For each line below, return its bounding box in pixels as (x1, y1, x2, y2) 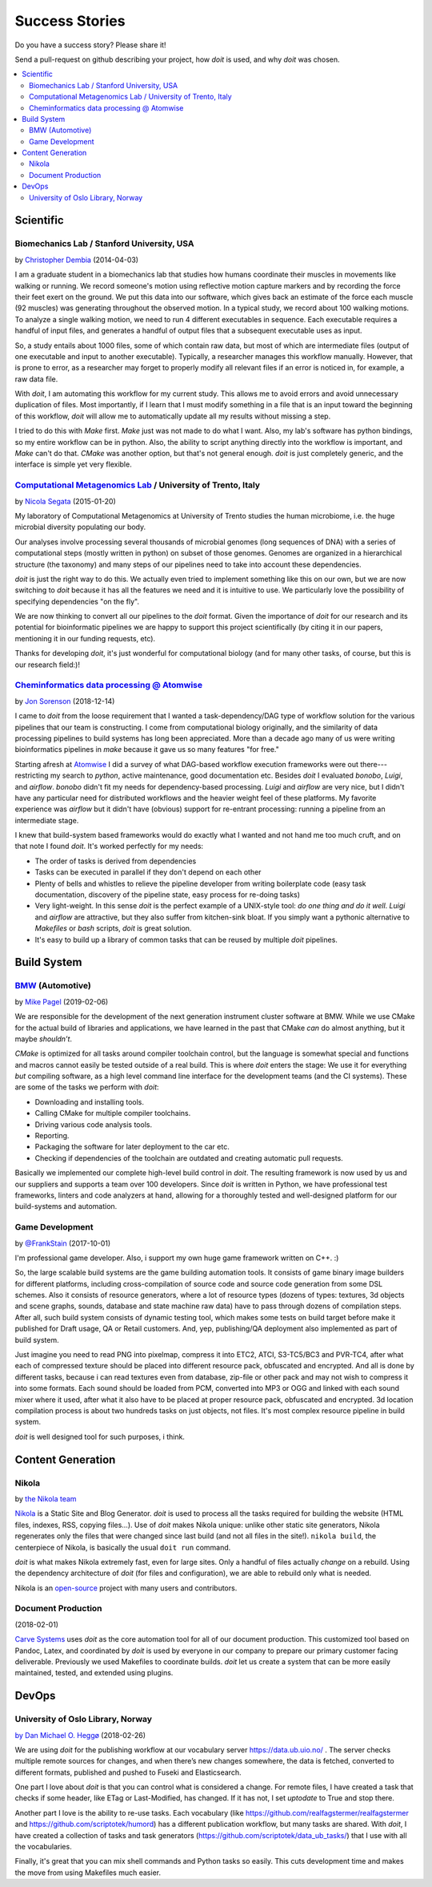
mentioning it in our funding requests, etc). (14, 633, 156, 643)
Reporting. (34, 1131, 70, 1141)
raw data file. (14, 374, 58, 384)
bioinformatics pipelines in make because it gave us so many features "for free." (14, 745, 280, 754)
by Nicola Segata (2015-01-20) (14, 496, 116, 506)
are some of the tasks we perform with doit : (14, 1082, 159, 1092)
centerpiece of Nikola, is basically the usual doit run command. (14, 1542, 231, 1552)
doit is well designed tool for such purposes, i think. (14, 1432, 186, 1441)
